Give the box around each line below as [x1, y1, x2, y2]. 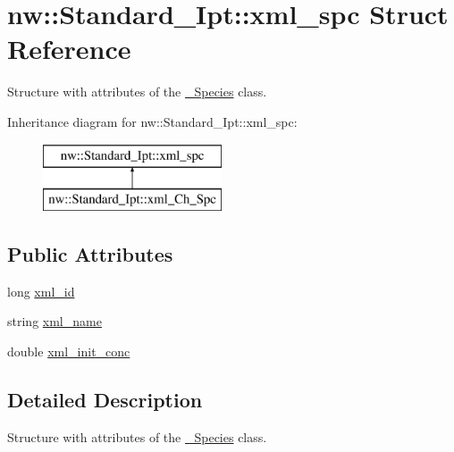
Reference [7, 30, 131, 67]
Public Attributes [7, 240, 173, 268]
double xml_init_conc [7, 342, 130, 361]
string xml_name [7, 312, 102, 331]
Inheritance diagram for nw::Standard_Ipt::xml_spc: [7, 112, 298, 130]
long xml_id [7, 281, 75, 300]
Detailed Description [7, 386, 203, 414]
